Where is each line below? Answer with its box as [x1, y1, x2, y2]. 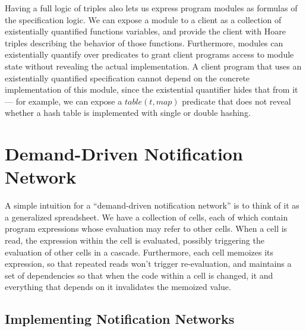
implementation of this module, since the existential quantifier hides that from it [5, 83, 298, 96]
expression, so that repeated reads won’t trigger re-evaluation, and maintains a [5, 257, 292, 270]
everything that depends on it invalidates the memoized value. [5, 280, 231, 293]
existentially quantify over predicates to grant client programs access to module [5, 48, 294, 61]
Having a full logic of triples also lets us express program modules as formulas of [5, 2, 298, 14]
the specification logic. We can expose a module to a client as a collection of [5, 13, 282, 26]
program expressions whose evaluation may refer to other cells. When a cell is [5, 222, 288, 235]
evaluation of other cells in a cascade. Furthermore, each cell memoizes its [5, 245, 274, 258]
